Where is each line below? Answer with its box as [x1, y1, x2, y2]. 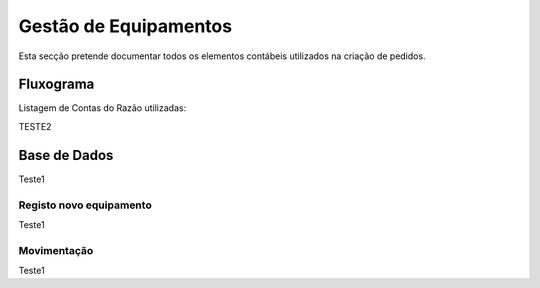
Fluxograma [18, 76, 95, 93]
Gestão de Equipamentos [18, 15, 233, 37]
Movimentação [18, 243, 94, 257]
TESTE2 [18, 120, 52, 132]
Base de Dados [18, 146, 114, 164]
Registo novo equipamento [18, 198, 152, 212]
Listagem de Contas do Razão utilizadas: [18, 102, 187, 114]
